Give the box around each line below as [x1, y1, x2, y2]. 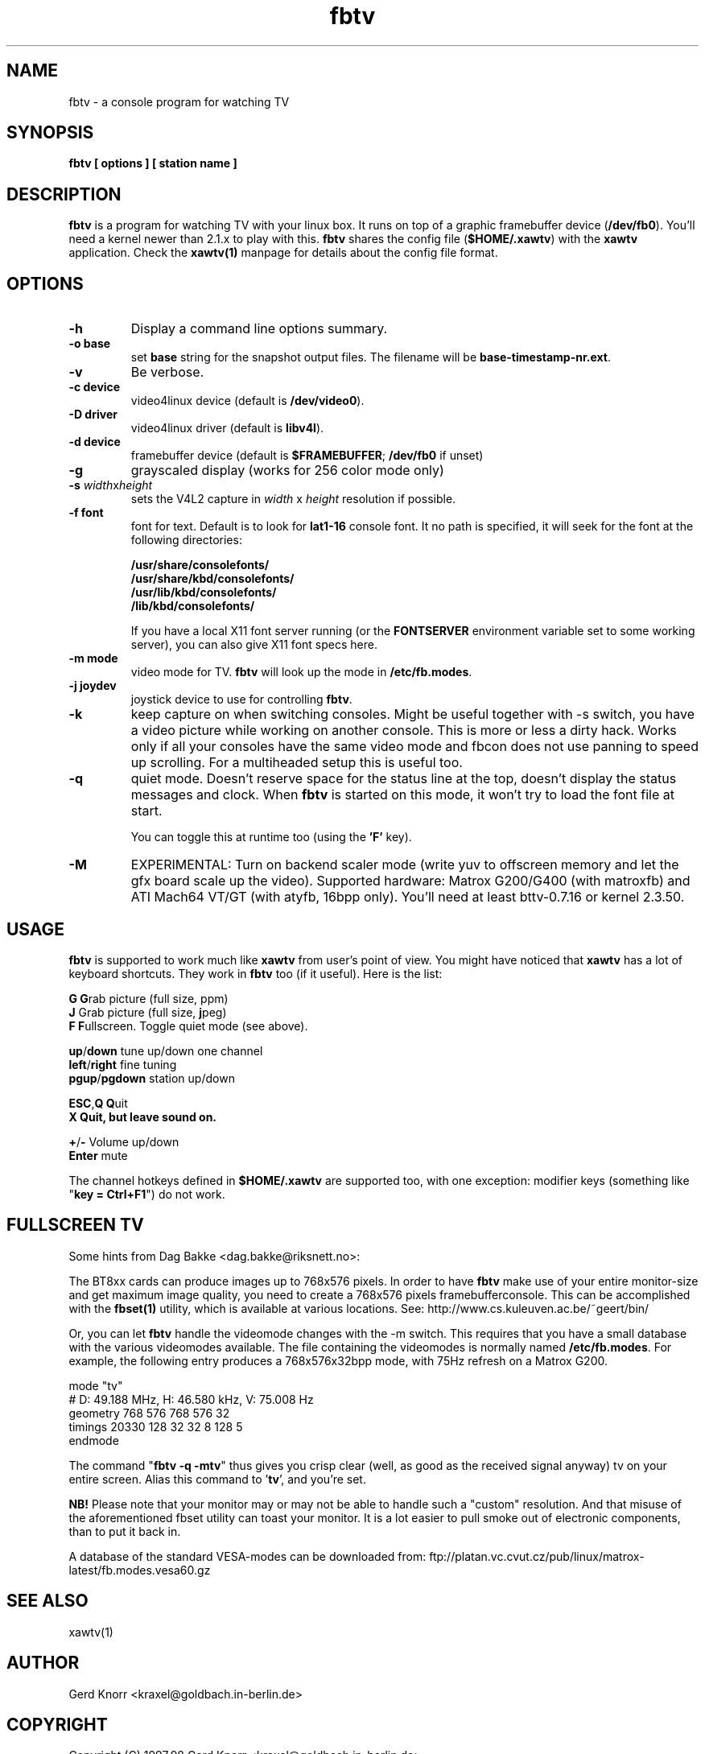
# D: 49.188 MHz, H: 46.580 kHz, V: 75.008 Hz [68, 1392, 314, 1406]
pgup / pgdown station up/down [68, 1071, 235, 1085]
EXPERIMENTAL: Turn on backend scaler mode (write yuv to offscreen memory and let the [130, 856, 679, 873]
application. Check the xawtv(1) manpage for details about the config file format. [68, 246, 498, 260]
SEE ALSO [6, 1591, 89, 1612]
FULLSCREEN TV [6, 1215, 144, 1236]
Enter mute [68, 1148, 128, 1162]
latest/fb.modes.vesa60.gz [68, 1562, 211, 1577]
